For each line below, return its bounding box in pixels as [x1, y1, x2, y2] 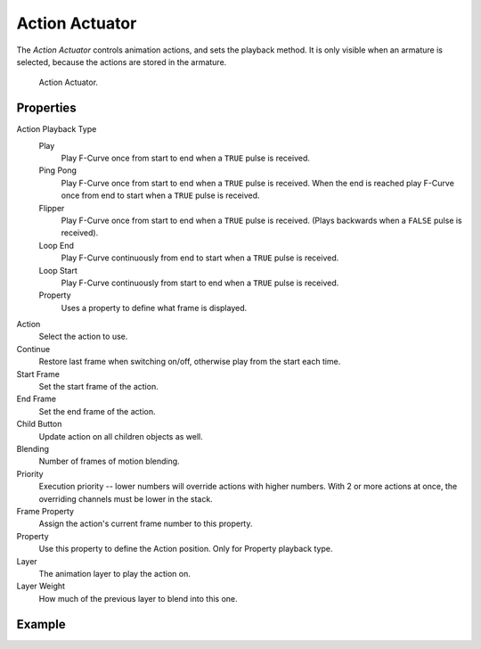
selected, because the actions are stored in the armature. [16, 56, 227, 67]
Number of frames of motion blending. [38, 456, 180, 467]
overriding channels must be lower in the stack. [38, 493, 213, 504]
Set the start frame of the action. [38, 382, 159, 392]
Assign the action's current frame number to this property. [38, 518, 253, 530]
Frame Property [16, 505, 75, 516]
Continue [16, 343, 51, 354]
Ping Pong [38, 165, 77, 176]
